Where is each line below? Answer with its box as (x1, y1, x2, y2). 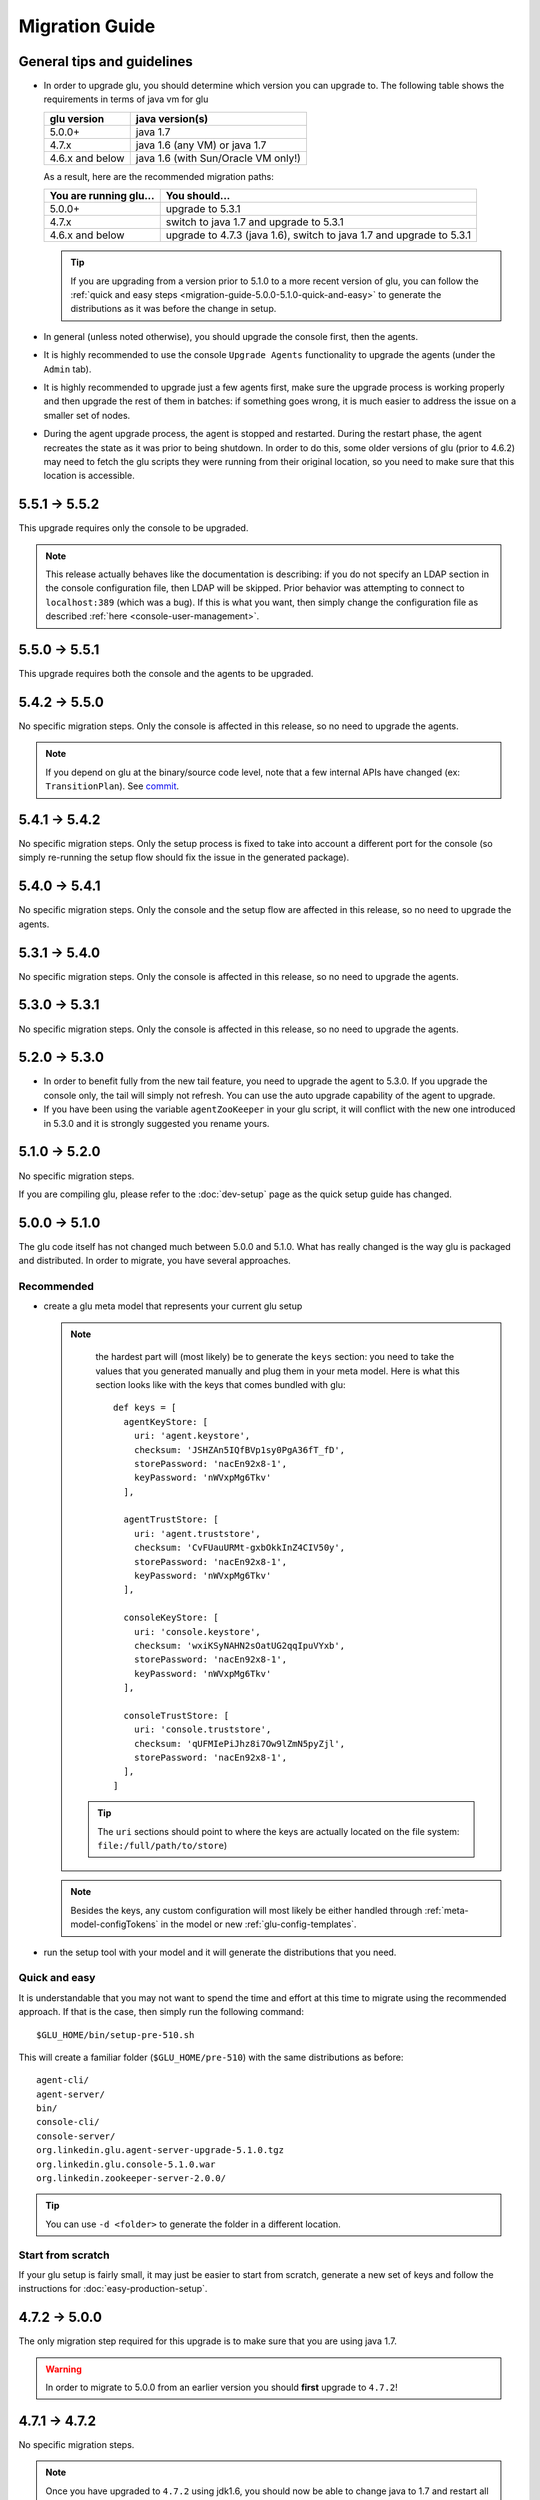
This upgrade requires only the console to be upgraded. (18, 522, 249, 534)
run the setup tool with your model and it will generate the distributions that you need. (43, 1946, 397, 1958)
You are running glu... (49, 189, 155, 203)
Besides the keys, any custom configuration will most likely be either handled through (70, 1904, 423, 1916)
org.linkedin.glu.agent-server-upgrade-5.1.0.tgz (36, 2145, 285, 2156)
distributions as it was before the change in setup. (70, 303, 277, 315)
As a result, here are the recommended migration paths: (43, 170, 274, 182)
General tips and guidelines (18, 53, 194, 70)
